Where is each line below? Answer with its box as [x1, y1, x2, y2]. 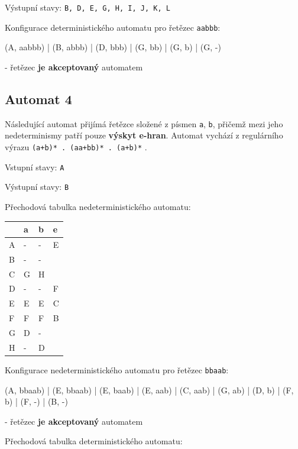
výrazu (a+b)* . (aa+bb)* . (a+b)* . [5, 140, 147, 153]
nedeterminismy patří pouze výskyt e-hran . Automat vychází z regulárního [5, 129, 283, 141]
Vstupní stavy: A [5, 160, 64, 173]
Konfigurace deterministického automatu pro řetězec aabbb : [5, 21, 221, 33]
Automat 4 [5, 89, 72, 108]
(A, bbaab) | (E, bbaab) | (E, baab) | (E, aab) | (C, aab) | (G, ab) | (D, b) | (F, [5, 383, 294, 396]
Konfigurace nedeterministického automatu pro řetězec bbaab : [5, 363, 229, 376]
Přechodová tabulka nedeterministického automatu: [5, 200, 191, 212]
